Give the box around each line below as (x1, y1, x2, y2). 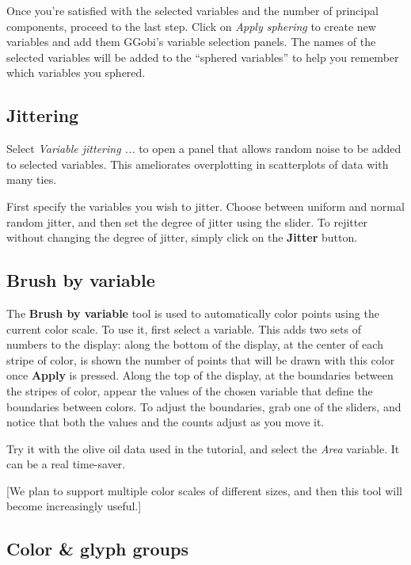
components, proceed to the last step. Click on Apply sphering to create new (6, 17, 376, 34)
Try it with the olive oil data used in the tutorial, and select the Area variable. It (6, 440, 400, 456)
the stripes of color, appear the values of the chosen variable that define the (6, 382, 373, 399)
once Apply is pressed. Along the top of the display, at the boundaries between (6, 367, 394, 384)
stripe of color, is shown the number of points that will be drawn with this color (6, 351, 395, 368)
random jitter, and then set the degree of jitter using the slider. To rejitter (6, 213, 367, 230)
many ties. (6, 171, 57, 188)
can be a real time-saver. (6, 456, 126, 472)
